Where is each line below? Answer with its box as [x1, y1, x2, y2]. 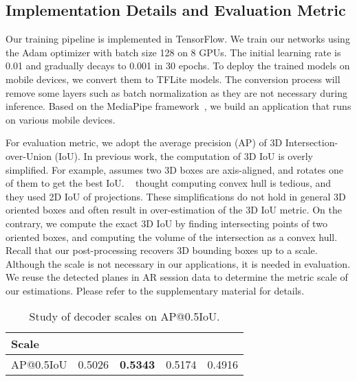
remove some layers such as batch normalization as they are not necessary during [6, 85, 347, 100]
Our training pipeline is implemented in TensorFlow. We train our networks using [6, 32, 350, 46]
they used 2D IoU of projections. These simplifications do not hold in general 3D [6, 189, 346, 203]
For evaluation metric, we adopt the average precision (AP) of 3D [6, 135, 283, 150]
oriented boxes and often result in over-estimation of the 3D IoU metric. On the [6, 203, 343, 217]
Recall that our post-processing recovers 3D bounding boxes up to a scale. [6, 243, 318, 257]
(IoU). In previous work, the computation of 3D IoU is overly [54, 148, 313, 163]
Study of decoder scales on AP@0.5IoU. [29, 308, 220, 325]
